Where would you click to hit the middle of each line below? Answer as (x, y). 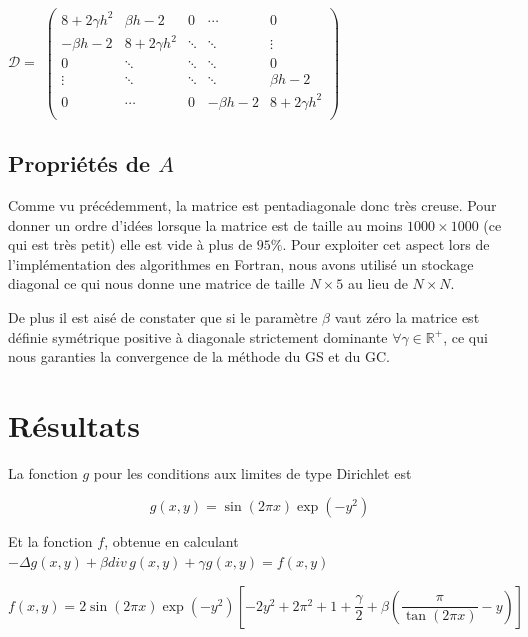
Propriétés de (79, 163)
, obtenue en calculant (171, 541)
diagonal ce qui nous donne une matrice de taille (156, 283)
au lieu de (377, 283)
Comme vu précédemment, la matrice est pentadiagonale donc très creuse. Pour (252, 204)
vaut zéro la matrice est (407, 316)
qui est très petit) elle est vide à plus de (130, 244)
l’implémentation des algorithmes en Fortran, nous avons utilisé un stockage (241, 263)
